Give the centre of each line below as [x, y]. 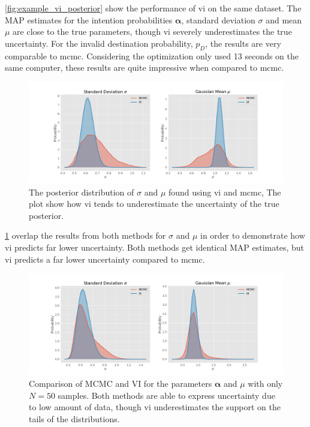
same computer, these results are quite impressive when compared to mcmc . [145, 67]
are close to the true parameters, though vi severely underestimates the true [152, 31]
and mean [284, 19]
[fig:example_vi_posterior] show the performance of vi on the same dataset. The [153, 8]
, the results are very [243, 43]
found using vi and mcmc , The [225, 192]
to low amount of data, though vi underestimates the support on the [155, 407]
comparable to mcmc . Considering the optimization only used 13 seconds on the [152, 55]
